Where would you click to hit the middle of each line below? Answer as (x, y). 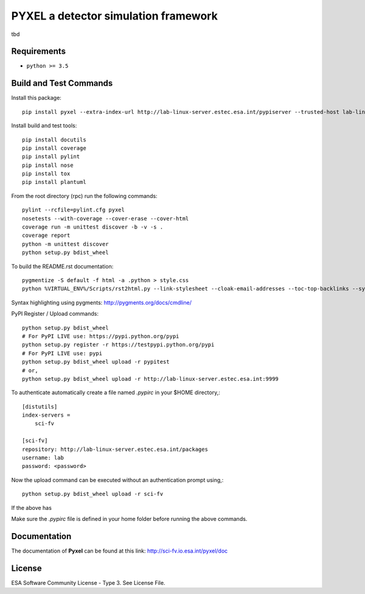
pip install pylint (51, 157)
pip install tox (46, 174)
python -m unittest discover (65, 244)
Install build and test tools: (44, 126)
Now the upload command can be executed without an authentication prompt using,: (117, 480)
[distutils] (40, 406)
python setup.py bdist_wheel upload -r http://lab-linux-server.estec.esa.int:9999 (151, 379)
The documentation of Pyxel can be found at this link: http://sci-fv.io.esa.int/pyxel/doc (120, 551)
